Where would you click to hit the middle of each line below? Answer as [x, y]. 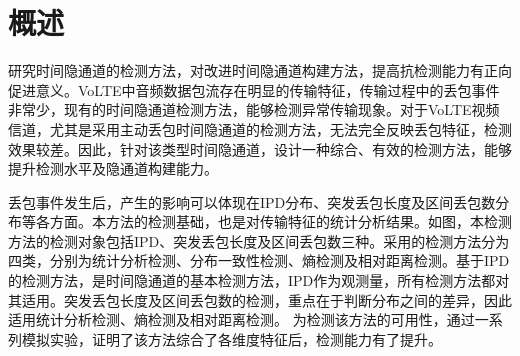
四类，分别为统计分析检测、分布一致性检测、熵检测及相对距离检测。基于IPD [259, 260]
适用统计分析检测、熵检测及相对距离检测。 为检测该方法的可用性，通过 [241, 319]
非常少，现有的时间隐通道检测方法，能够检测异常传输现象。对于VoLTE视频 [254, 109]
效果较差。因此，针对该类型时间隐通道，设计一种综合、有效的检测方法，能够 [260, 148]
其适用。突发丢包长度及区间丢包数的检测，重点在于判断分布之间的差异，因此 [260, 299]
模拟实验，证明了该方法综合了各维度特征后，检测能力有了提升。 [231, 338]
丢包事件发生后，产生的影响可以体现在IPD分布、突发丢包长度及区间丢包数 [252, 201]
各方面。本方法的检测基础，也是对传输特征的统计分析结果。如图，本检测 [273, 221]
